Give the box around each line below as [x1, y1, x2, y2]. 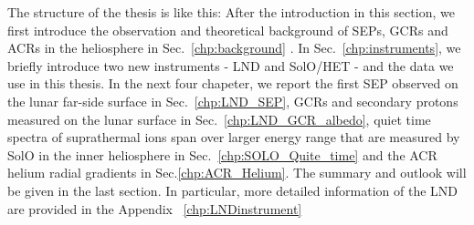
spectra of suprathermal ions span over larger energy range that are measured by [7, 128, 460, 147]
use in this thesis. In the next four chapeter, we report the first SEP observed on [7, 74, 458, 93]
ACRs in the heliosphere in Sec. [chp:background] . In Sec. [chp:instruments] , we [7, 38, 461, 57]
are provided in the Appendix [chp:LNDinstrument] [7, 199, 302, 218]
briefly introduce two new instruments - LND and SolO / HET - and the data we [7, 56, 454, 75]
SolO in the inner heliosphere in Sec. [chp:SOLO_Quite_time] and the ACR [7, 145, 437, 164]
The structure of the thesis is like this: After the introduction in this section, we [7, 3, 455, 21]
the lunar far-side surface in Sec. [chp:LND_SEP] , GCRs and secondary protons [7, 91, 458, 110]
